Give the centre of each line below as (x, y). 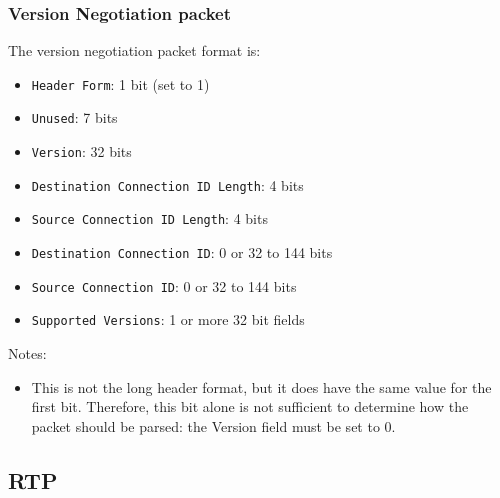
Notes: (27, 353)
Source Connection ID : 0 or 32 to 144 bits (164, 285)
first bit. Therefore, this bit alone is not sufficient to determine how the (250, 406)
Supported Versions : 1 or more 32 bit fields (168, 319)
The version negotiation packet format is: (134, 50)
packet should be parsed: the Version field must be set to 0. (213, 425)
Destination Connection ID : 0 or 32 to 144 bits (182, 252)
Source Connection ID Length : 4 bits (149, 218)
